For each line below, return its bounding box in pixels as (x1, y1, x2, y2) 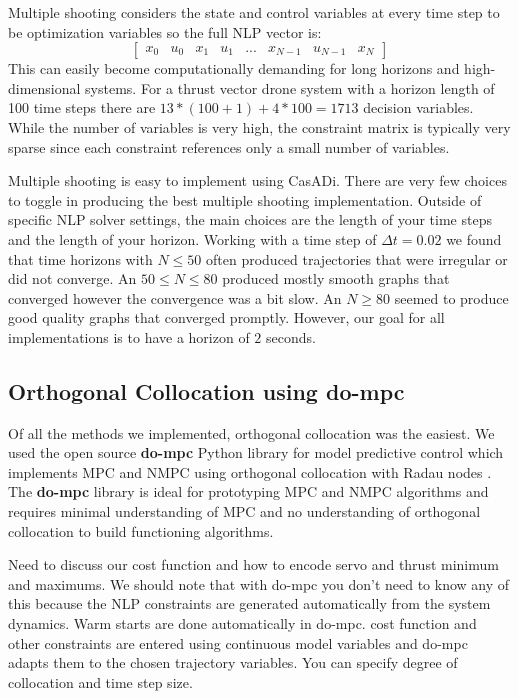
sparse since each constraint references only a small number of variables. (8, 136, 450, 157)
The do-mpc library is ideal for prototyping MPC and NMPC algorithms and (8, 481, 489, 502)
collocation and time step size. (8, 671, 193, 692)
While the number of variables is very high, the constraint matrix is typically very (8, 116, 511, 137)
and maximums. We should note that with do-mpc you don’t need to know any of (8, 573, 510, 594)
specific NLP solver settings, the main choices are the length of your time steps (8, 209, 492, 230)
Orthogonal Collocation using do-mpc (8, 375, 405, 406)
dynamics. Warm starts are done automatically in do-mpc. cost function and (8, 613, 477, 634)
